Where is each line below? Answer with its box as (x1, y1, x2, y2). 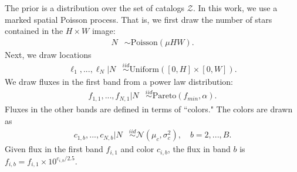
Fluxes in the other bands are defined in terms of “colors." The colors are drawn (5, 102, 293, 115)
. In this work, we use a (193, 2, 278, 13)
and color (120, 143, 154, 155)
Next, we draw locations (5, 48, 92, 60)
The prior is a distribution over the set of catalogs (5, 2, 185, 13)
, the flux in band (167, 143, 231, 155)
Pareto (152, 92, 177, 101)
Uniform (129, 65, 159, 74)
